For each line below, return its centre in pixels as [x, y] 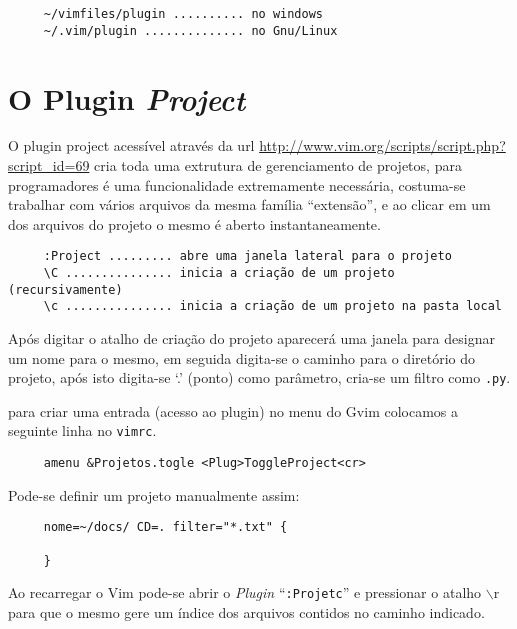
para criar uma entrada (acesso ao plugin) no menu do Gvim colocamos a [233, 410]
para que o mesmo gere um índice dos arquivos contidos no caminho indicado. [246, 612]
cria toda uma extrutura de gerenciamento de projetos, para [278, 165]
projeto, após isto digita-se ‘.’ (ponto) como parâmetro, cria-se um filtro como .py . [259, 377]
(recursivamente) [65, 289]
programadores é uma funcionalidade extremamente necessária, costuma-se [237, 184]
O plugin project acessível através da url [131, 145]
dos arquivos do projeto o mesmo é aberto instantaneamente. [194, 223]
